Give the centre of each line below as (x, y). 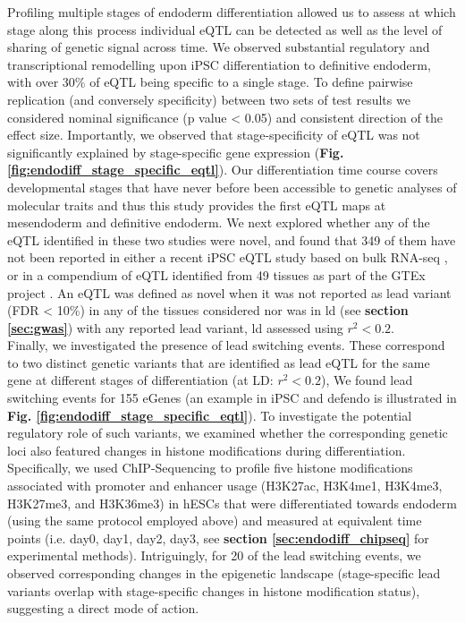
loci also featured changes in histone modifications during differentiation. (207, 450)
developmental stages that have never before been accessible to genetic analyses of (232, 187)
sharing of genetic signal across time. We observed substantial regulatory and (219, 47)
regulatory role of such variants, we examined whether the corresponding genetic (228, 433)
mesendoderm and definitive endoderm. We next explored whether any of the (219, 222)
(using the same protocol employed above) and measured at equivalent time (215, 521)
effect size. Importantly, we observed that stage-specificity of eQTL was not (214, 135)
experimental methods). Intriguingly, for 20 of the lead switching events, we (214, 555)
